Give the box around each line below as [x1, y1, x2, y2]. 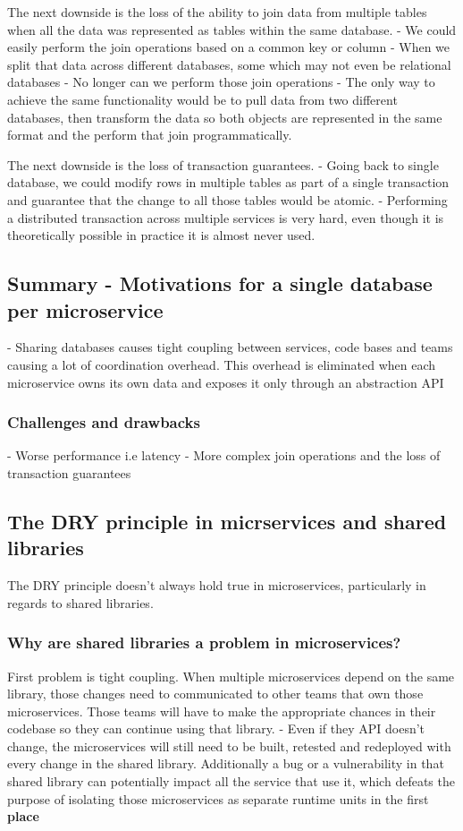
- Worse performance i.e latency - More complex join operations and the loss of [7, 446, 441, 465]
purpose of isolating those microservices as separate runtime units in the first [7, 789, 429, 808]
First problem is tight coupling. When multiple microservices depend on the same [7, 666, 455, 685]
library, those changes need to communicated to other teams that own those [7, 684, 424, 703]
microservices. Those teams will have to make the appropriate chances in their [7, 701, 436, 720]
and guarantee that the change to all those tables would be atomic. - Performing [7, 190, 448, 209]
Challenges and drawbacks [7, 411, 200, 433]
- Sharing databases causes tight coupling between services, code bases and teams [7, 338, 453, 356]
